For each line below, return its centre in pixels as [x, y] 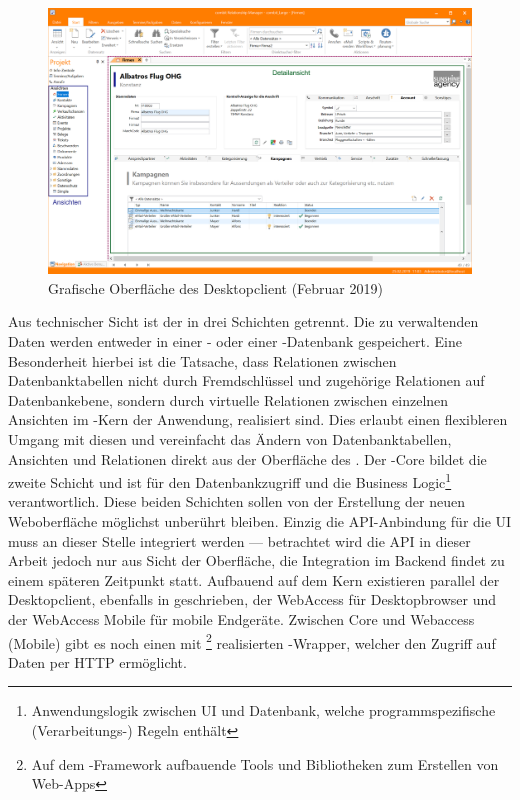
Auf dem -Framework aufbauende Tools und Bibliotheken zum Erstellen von [265, 763]
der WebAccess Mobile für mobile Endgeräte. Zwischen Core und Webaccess [241, 618]
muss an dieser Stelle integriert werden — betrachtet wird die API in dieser [239, 540]
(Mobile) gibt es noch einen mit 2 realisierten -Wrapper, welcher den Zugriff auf [252, 641]
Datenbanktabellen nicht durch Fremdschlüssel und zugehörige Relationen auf [246, 380]
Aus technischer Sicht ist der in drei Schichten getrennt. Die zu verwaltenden [243, 321]
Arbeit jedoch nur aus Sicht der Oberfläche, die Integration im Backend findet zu [256, 560]
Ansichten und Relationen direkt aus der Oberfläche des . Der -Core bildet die [247, 458]
